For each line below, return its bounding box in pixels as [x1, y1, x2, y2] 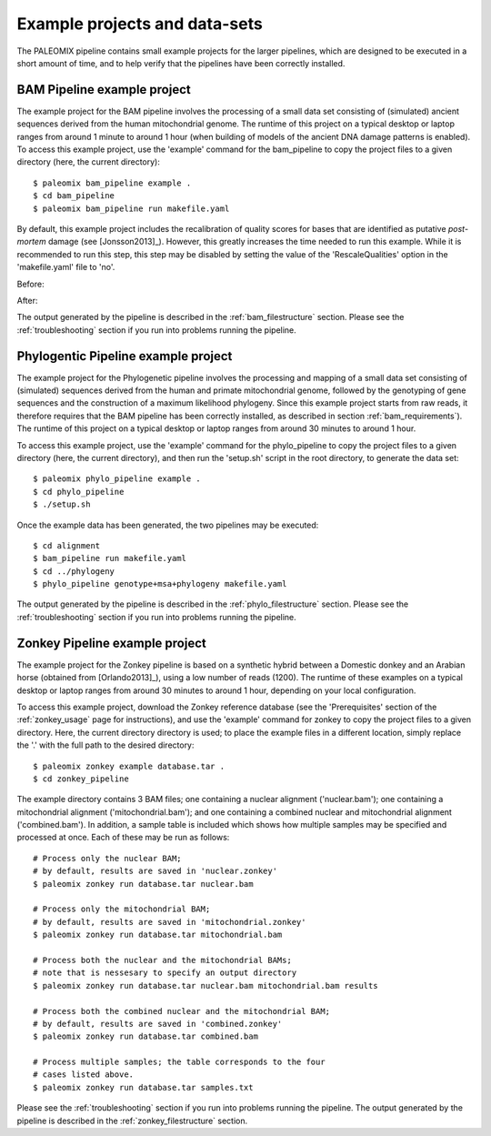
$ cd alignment [33, 540, 101, 550]
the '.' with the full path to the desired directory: [16, 739, 195, 750]
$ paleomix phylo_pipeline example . [33, 474, 202, 484]
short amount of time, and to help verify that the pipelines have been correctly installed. [16, 57, 346, 68]
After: [16, 295, 38, 306]
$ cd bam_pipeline [33, 191, 115, 201]
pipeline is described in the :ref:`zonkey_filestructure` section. [16, 1115, 248, 1126]
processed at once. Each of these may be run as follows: [16, 832, 230, 843]
